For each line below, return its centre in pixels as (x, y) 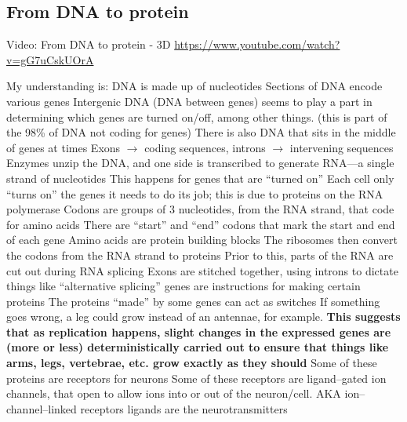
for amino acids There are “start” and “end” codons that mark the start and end (201, 224)
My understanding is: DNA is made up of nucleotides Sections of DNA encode (194, 86)
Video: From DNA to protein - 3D (89, 44)
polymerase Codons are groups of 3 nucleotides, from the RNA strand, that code (200, 209)
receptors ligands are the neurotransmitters (184, 408)
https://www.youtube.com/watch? (257, 44)
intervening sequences (342, 147)
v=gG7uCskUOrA (50, 59)
